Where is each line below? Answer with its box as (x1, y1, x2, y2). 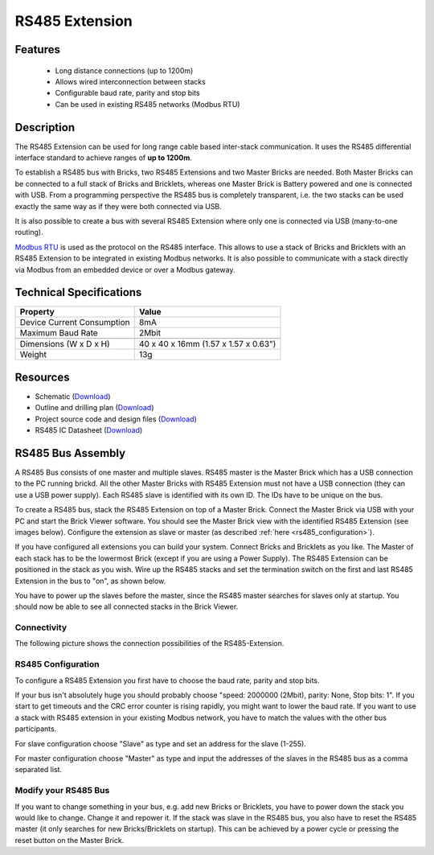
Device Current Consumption (19, 317, 130, 328)
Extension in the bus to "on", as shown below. (14, 576, 166, 586)
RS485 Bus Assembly (14, 446, 126, 460)
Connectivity (14, 622, 68, 633)
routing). (14, 228, 43, 237)
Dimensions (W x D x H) (19, 339, 110, 350)
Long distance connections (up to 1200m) (55, 65, 194, 76)
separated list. (14, 765, 63, 775)
